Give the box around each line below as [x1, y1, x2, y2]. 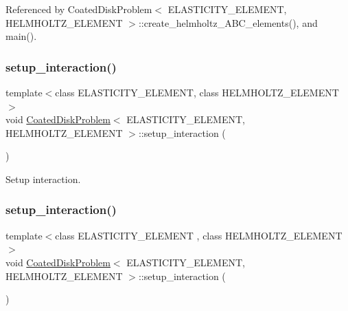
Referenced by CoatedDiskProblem [5, 2, 152, 16]
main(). [5, 29, 37, 43]
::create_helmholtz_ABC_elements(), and [138, 15, 318, 30]
